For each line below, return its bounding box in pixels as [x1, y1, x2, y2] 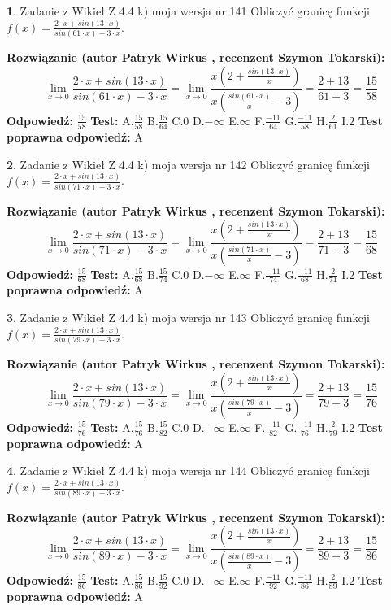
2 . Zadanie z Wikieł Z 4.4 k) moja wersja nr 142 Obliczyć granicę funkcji [7, 155, 370, 172]
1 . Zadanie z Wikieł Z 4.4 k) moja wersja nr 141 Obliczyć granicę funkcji [7, 2, 370, 19]
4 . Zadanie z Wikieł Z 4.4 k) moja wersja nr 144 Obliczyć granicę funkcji [7, 462, 370, 479]
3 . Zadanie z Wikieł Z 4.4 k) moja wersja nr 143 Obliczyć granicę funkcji [7, 308, 370, 325]
